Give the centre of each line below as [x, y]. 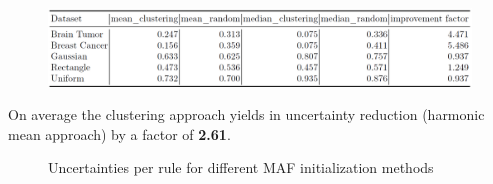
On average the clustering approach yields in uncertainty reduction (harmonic [246, 114]
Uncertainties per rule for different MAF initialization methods [241, 167]
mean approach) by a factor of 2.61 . [119, 133]
